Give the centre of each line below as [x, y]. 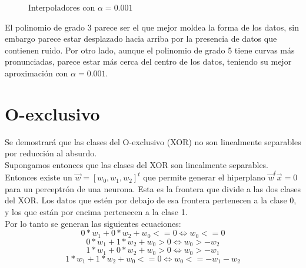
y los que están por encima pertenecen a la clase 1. [96, 211]
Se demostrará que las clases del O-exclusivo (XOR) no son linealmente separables [153, 141]
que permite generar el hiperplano [204, 177]
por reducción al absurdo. [51, 153]
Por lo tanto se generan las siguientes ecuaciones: [93, 223]
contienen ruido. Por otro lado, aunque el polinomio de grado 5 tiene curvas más [150, 50]
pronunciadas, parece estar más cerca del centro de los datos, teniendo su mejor [148, 61]
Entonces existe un [39, 177]
